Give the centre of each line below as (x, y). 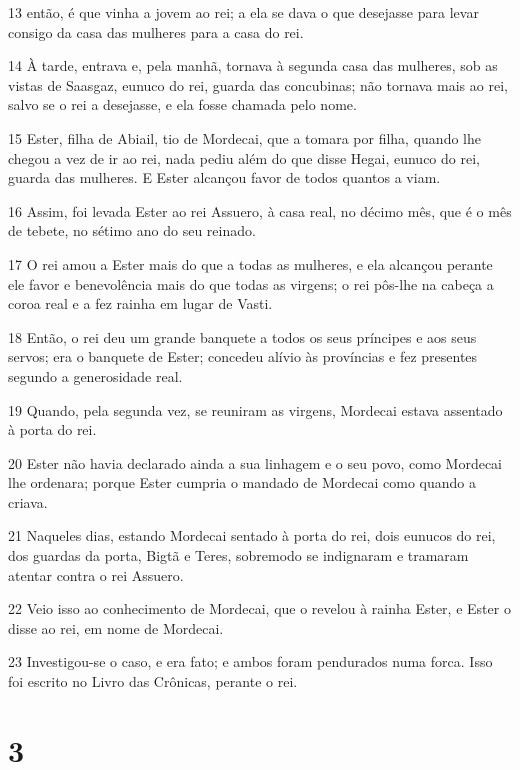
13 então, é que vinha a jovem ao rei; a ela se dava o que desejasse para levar (243, 12)
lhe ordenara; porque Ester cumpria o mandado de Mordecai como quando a (242, 482)
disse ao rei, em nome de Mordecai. (116, 627)
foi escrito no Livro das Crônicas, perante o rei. (153, 681)
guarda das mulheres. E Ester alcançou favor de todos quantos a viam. (224, 177)
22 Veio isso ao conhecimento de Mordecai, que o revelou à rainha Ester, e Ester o (259, 608)
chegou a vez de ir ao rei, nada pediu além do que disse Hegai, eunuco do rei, (244, 157)
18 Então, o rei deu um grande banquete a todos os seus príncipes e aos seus (242, 336)
